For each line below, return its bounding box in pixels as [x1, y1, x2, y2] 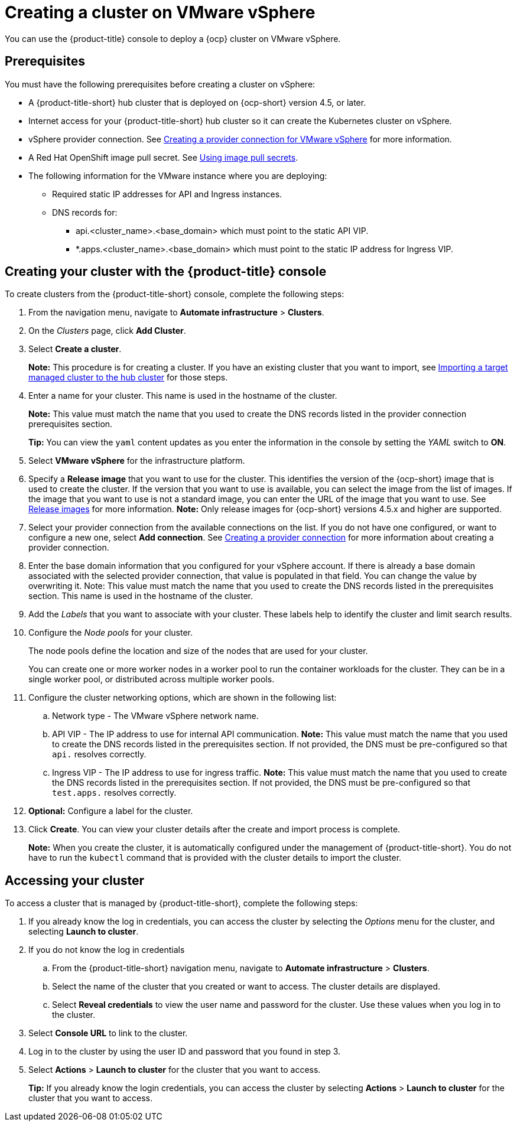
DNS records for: [52, 207, 118, 217]
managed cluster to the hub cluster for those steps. [28, 372, 228, 383]
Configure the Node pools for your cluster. [28, 627, 193, 638]
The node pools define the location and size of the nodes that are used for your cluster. [28, 646, 368, 656]
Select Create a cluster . [28, 344, 122, 354]
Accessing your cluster [5, 873, 145, 888]
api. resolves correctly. [52, 749, 147, 760]
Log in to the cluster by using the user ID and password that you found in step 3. [28, 1046, 341, 1057]
